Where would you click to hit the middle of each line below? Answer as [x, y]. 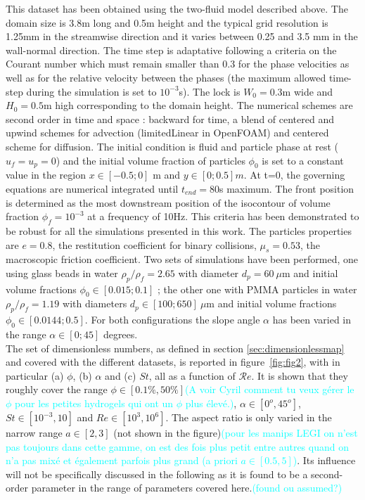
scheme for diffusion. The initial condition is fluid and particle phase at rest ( [172, 146]
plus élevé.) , [211, 403]
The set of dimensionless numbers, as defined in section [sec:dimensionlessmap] [175, 348]
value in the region [46, 175]
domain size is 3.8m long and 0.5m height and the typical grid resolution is [167, 22]
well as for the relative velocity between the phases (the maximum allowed [166, 77]
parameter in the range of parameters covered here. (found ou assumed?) [187, 488]
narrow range [34, 433]
